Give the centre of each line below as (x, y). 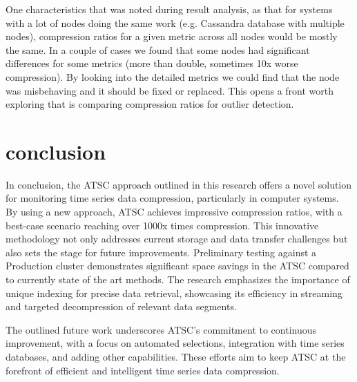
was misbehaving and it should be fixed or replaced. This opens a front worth (170, 90)
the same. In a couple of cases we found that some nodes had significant (158, 49)
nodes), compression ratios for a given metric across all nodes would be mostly (172, 36)
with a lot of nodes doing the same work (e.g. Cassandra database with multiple (175, 22)
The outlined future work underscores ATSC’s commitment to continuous (161, 329)
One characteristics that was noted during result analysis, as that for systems (169, 9)
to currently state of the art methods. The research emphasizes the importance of (178, 279)
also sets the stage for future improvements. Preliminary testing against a (161, 252)
